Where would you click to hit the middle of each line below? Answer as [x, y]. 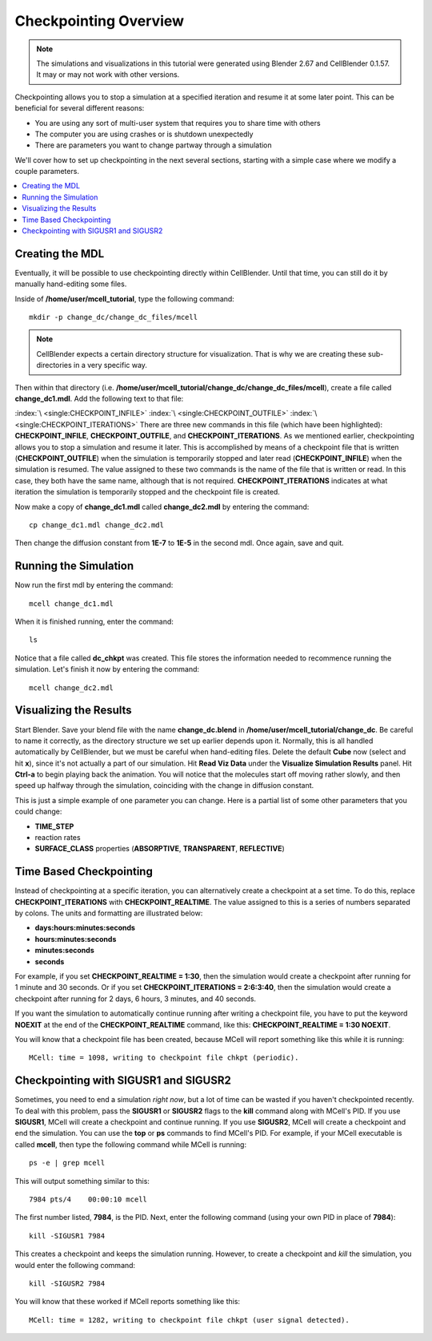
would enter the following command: [75, 1265]
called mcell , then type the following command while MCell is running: [131, 1144]
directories [54, 366]
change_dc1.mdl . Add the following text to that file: [99, 399]
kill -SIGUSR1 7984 [67, 1236]
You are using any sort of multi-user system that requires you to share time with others [178, 123]
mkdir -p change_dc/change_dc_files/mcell [114, 317]
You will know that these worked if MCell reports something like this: [127, 1302]
